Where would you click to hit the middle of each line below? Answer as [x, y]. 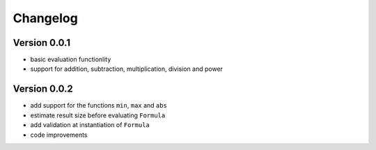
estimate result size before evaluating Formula [98, 115]
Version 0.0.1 [42, 43]
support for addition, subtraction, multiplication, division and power [126, 69]
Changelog [45, 18]
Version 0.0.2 [43, 89]
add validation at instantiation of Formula [90, 125]
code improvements [59, 135]
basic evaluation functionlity [71, 60]
